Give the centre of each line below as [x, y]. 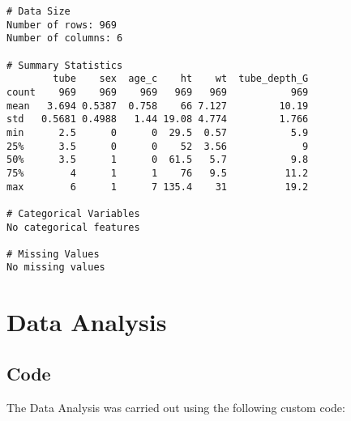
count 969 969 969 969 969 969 [158, 92]
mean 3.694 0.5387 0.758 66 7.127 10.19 [158, 106]
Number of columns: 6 [65, 38]
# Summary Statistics [65, 65]
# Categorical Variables [73, 213]
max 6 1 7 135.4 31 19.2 [158, 187]
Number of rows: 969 [62, 25]
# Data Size [39, 11]
